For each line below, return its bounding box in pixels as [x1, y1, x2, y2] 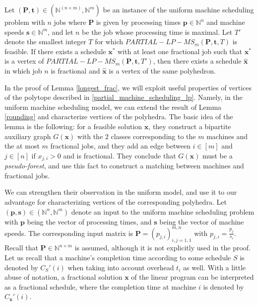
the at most [4, 141, 40, 151]
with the [77, 131, 103, 141]
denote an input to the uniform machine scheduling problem [71, 206, 255, 217]
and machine [206, 17, 245, 27]
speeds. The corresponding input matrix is [4, 228, 133, 238]
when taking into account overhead [67, 262, 174, 272]
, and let [48, 26, 73, 37]
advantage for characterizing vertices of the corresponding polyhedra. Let [4, 196, 227, 207]
